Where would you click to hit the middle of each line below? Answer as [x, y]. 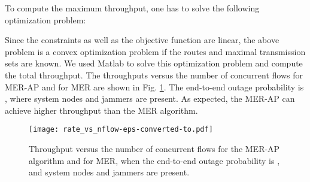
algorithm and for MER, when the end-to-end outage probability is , [154, 160]
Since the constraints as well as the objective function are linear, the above [142, 40]
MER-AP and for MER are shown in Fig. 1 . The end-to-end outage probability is [154, 87]
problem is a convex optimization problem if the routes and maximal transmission [155, 51]
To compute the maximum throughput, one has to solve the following [132, 8]
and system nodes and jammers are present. [109, 172]
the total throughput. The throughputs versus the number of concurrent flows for [154, 75]
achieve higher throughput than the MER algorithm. [101, 110]
